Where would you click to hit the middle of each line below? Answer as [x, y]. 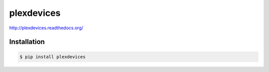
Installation [27, 42]
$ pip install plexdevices [53, 57]
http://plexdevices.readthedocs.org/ [46, 28]
